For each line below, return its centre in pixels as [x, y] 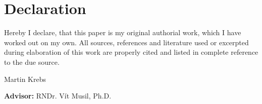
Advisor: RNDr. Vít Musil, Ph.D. [58, 96]
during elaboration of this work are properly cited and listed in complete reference [131, 52]
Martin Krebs [25, 79]
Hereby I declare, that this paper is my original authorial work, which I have [123, 32]
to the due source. [32, 62]
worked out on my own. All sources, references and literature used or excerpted [126, 42]
